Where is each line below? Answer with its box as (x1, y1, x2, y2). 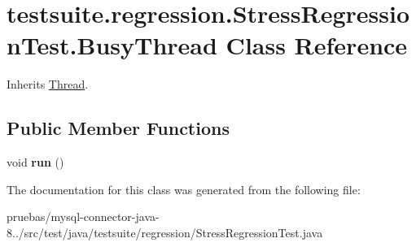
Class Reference (226, 28, 408, 62)
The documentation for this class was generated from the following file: (7, 180, 361, 197)
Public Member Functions (7, 115, 230, 141)
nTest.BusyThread (7, 28, 217, 62)
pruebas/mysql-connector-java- (7, 208, 160, 225)
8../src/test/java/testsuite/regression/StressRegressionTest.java (7, 223, 323, 240)
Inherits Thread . (7, 76, 89, 93)
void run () (7, 154, 64, 171)
